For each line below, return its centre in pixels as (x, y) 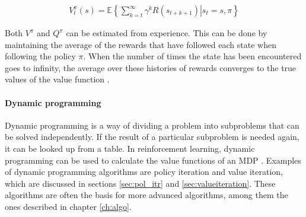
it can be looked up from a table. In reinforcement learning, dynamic (130, 148)
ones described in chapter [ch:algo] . (68, 206)
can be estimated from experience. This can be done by (167, 33)
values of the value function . (57, 79)
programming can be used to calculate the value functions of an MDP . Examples (153, 160)
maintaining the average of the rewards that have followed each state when (141, 44)
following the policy (40, 56)
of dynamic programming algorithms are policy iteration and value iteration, (144, 172)
